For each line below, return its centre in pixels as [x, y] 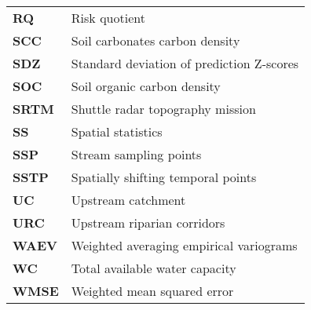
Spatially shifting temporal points [164, 177]
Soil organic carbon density [146, 86]
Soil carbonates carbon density [155, 40]
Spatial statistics [117, 131]
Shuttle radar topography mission [163, 109]
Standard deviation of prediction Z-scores [185, 63]
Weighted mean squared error [152, 291]
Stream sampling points [136, 154]
